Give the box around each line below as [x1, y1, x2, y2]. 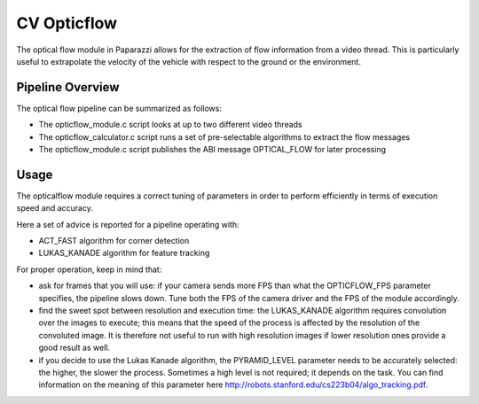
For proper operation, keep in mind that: [16, 264, 162, 275]
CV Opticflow [16, 13, 118, 33]
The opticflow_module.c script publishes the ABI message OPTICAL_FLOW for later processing [38, 144, 386, 155]
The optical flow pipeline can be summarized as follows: [16, 103, 222, 113]
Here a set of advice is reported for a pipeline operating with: [16, 219, 239, 229]
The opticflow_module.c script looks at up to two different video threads [38, 120, 303, 130]
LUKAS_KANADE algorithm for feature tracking [38, 248, 210, 259]
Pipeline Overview [16, 80, 120, 95]
